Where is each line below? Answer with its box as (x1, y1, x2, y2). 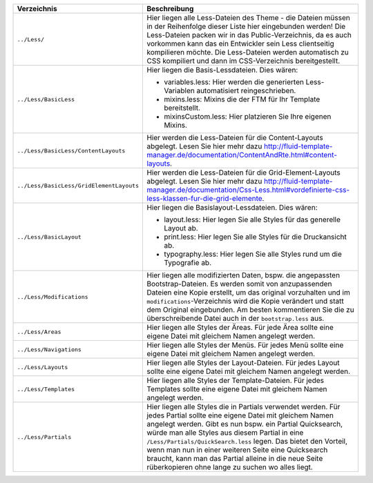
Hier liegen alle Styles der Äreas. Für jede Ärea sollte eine (146, 323, 334, 332)
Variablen (163, 86, 195, 95)
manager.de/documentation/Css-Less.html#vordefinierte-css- (146, 185, 350, 195)
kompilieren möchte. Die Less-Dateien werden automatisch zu (146, 48, 349, 57)
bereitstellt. (163, 103, 200, 112)
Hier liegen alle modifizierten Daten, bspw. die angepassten (146, 270, 341, 279)
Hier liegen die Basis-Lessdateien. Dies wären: (146, 66, 298, 75)
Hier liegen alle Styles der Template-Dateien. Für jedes (146, 376, 325, 385)
